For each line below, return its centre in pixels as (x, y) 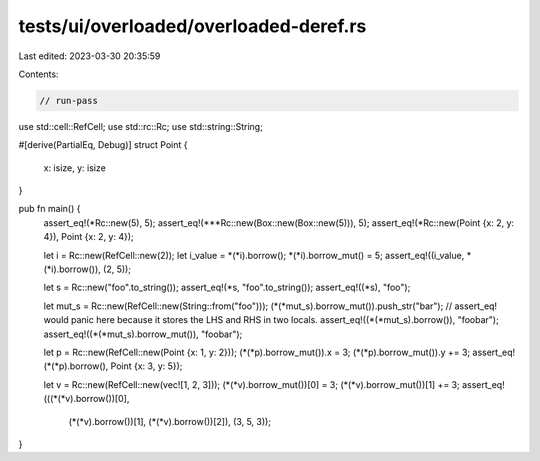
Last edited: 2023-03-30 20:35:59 (89, 56)
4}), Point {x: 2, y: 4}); (88, 237)
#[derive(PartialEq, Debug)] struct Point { (103, 145)
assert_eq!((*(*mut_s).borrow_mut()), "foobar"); (143, 334)
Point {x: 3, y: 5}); (146, 366)
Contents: (38, 74)
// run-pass (69, 100)
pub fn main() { (49, 209)
